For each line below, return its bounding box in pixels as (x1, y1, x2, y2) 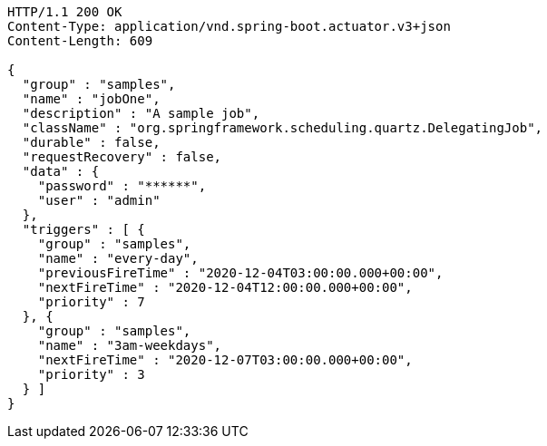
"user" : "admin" (37, 193, 161, 208)
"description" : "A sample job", (22, 106, 260, 121)
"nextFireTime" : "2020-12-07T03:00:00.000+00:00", (37, 353, 413, 367)
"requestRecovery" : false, (22, 150, 222, 164)
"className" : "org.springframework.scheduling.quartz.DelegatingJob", (22, 121, 543, 135)
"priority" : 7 (37, 295, 145, 309)
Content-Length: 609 (7, 34, 153, 48)
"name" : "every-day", (37, 251, 199, 266)
